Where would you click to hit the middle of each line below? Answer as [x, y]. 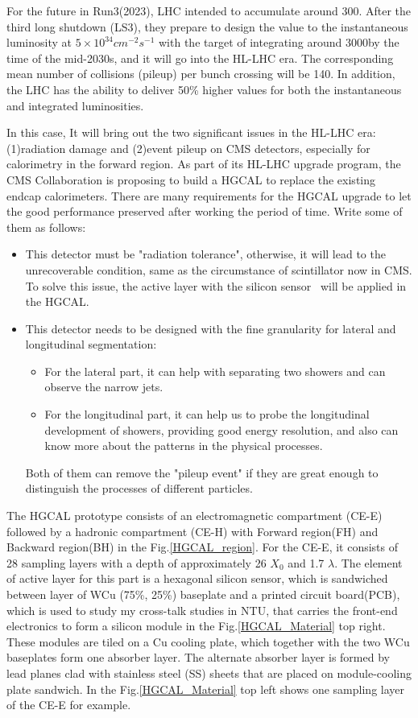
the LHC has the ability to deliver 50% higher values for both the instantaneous [204, 89]
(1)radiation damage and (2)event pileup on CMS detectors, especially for [188, 148]
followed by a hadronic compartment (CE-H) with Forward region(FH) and [192, 531]
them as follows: [46, 227]
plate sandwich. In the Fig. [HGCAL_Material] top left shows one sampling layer [205, 689]
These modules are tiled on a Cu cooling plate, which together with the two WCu [208, 641]
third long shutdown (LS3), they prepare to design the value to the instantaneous [207, 26]
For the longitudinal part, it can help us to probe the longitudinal [207, 414]
